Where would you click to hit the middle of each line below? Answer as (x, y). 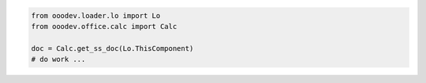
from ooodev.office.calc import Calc (104, 26)
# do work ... (58, 60)
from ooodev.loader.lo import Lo (96, 15)
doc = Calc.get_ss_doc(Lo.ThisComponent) (112, 48)
